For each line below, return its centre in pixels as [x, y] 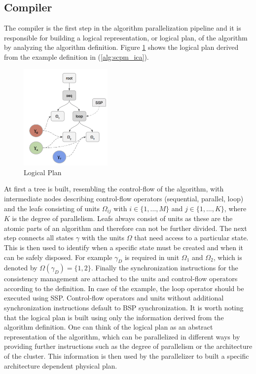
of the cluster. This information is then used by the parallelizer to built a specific [127, 356]
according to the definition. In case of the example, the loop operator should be [124, 288]
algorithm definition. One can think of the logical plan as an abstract [109, 327]
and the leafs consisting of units [52, 208]
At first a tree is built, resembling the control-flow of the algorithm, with [114, 189]
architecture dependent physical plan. [61, 365]
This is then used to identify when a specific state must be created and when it [124, 247]
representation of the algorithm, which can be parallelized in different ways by [122, 336]
